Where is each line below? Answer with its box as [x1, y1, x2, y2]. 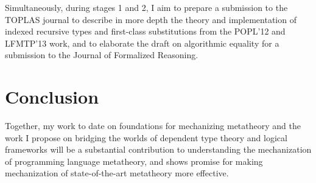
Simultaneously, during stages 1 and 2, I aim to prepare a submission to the [5, 1, 288, 13]
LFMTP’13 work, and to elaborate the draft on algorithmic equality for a [5, 36, 279, 49]
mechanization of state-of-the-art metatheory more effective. [5, 167, 229, 179]
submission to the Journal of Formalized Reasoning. [5, 48, 198, 61]
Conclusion [5, 84, 99, 109]
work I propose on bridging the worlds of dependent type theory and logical [5, 131, 287, 144]
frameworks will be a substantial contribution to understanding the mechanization [5, 143, 312, 156]
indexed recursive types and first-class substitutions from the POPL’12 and [5, 25, 286, 38]
